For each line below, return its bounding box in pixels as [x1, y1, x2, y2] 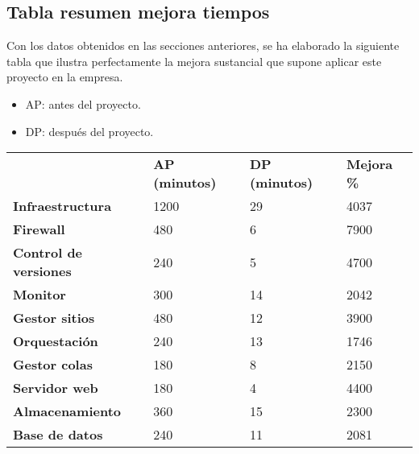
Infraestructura [13, 196, 112, 216]
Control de [13, 243, 83, 262]
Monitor [13, 285, 66, 304]
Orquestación [13, 332, 98, 351]
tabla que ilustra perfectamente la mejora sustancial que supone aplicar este [6, 52, 382, 69]
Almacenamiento [13, 402, 121, 421]
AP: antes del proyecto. [25, 95, 141, 112]
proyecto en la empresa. [6, 68, 123, 85]
